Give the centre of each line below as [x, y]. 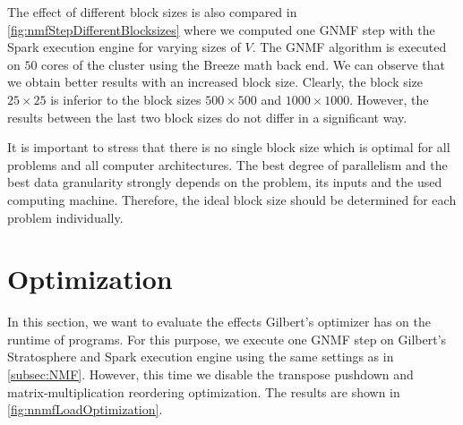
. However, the [389, 99]
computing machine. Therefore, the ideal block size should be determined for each [232, 199]
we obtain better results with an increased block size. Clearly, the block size [215, 82]
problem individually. [65, 217]
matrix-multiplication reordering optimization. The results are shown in [204, 391]
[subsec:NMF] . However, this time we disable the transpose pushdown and [210, 374]
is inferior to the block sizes [126, 99]
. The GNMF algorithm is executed [349, 47]
